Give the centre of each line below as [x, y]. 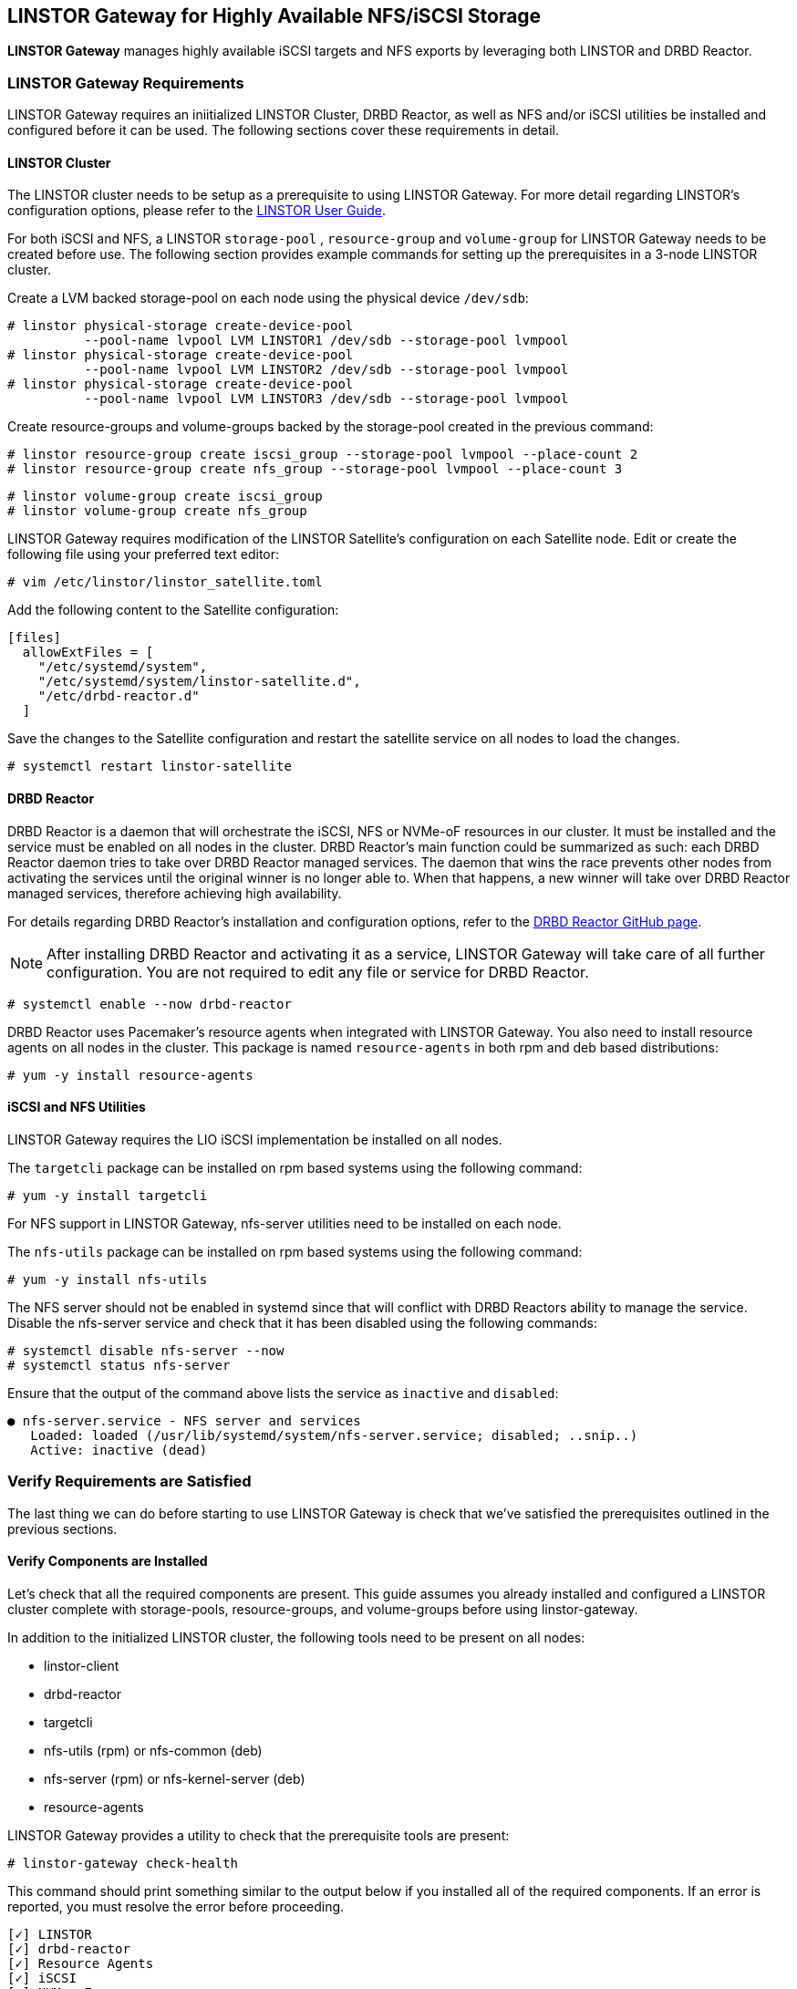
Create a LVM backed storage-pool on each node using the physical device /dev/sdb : [268, 298]
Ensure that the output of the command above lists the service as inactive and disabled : [283, 1393]
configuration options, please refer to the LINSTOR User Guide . [197, 211]
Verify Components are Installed [108, 1561]
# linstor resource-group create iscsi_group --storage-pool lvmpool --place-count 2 [323, 455]
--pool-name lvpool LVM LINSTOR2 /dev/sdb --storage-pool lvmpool [326, 370]
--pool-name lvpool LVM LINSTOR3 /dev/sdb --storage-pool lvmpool [326, 399]
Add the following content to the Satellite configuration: [173, 610]
